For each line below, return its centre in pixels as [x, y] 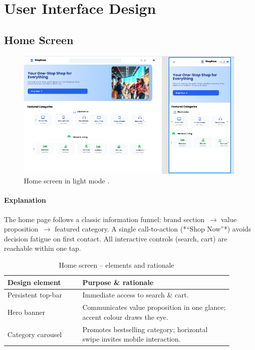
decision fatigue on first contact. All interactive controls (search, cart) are [116, 238]
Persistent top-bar [35, 295]
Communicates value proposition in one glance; [154, 307]
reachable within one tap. [43, 248]
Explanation [25, 200]
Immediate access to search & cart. [136, 295]
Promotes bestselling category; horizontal [145, 329]
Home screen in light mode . [67, 181]
